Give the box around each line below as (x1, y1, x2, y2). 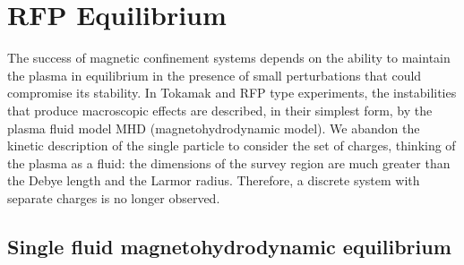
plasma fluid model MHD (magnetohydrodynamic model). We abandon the (7, 118, 420, 137)
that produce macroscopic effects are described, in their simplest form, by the (7, 100, 433, 119)
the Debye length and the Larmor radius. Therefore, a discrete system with (7, 171, 420, 190)
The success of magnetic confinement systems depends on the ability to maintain (7, 48, 451, 67)
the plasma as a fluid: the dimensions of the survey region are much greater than (7, 153, 451, 172)
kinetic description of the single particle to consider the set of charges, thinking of (7, 136, 456, 155)
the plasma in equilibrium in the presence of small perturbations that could (7, 65, 422, 84)
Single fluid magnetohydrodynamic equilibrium (7, 232, 451, 260)
